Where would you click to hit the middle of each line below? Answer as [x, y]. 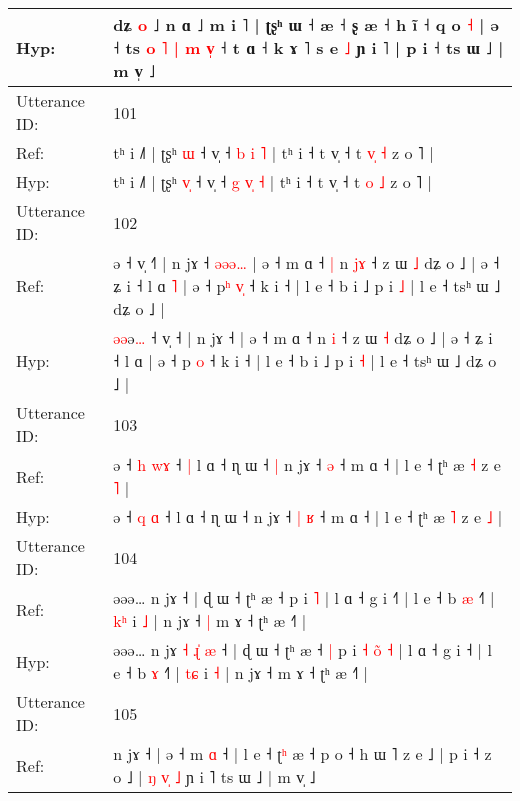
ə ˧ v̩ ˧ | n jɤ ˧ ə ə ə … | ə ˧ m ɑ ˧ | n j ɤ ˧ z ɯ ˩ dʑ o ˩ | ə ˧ [306, 262]
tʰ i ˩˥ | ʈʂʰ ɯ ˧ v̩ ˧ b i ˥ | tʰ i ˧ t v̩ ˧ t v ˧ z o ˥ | [273, 152]
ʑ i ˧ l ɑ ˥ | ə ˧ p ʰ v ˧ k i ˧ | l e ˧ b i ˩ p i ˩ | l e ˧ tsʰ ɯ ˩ [307, 285]
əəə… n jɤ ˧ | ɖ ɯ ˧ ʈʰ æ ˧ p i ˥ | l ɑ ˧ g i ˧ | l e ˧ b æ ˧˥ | [304, 597]
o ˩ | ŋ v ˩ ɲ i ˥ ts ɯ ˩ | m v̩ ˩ [214, 776]
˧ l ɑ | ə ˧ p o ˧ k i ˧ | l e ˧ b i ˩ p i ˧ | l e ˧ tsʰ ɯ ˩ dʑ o [305, 360]
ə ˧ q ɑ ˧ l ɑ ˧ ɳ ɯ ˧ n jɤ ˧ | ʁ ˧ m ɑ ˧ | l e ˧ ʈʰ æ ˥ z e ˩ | [308, 516]
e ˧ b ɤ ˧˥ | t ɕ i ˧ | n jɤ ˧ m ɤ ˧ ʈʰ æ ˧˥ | [241, 672]
